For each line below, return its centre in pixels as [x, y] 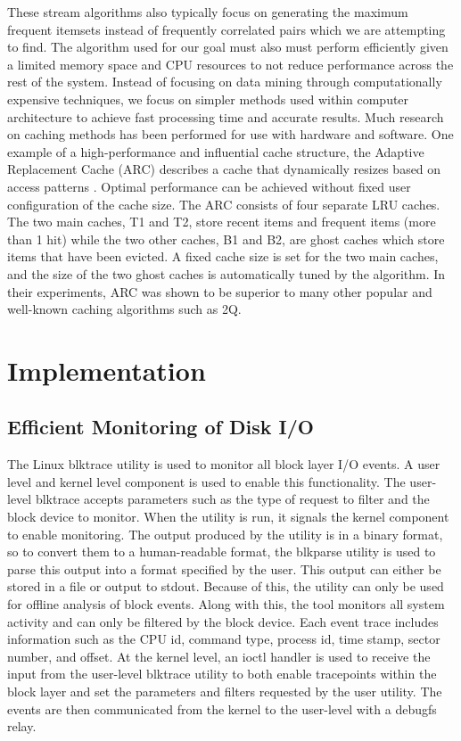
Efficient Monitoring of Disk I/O [161, 427]
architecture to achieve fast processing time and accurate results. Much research [226, 116]
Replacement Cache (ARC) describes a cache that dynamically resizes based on [224, 169]
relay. [22, 726]
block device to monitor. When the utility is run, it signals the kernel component [228, 517]
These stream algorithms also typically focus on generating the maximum [208, 12]
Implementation [107, 370]
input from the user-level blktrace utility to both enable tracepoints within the [222, 674]
